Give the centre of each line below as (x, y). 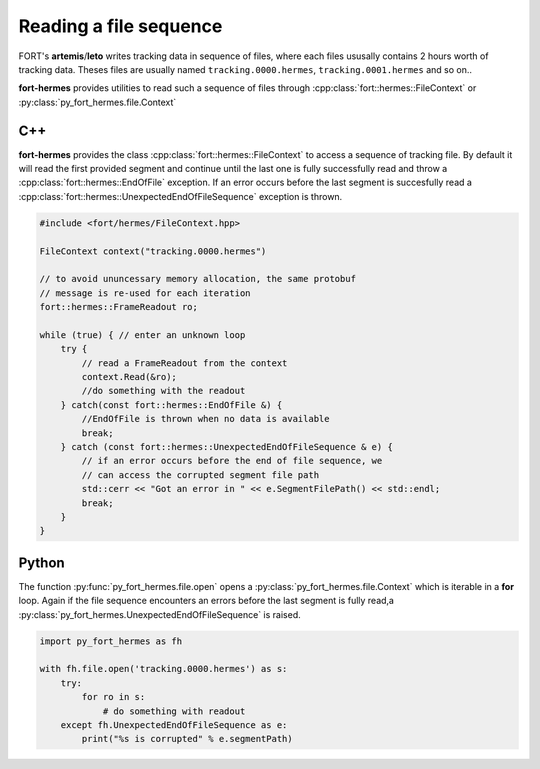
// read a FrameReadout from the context (184, 363)
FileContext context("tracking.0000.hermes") (153, 251)
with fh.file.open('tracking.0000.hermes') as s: (163, 669)
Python (41, 562)
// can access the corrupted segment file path (200, 474)
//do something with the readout (163, 391)
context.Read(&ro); (129, 377)
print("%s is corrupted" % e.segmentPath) (187, 739)
